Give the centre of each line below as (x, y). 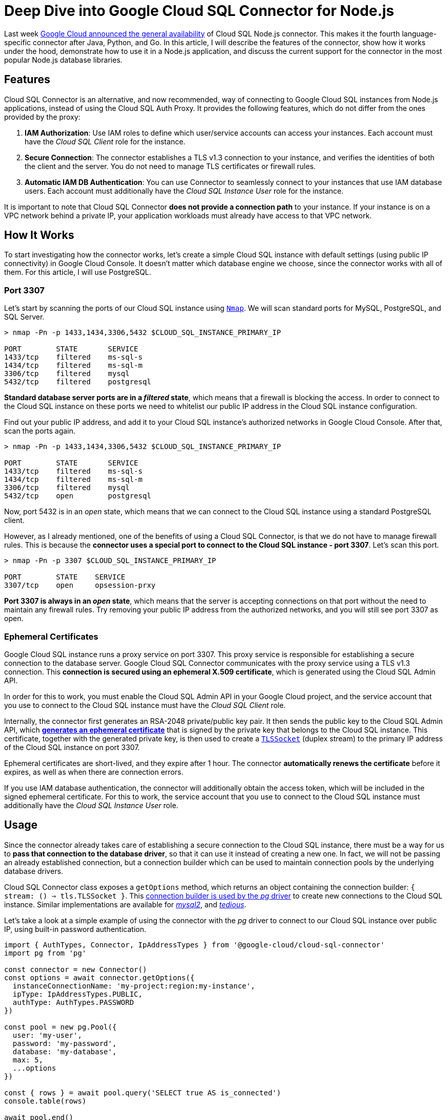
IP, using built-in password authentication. (75, 929)
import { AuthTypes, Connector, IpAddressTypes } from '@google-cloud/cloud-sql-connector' (194, 945)
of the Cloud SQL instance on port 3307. (72, 747)
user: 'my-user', (47, 1035)
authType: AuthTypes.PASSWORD (73, 1002)
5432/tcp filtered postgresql (78, 382)
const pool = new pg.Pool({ (61, 1027)
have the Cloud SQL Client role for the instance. (105, 141)
